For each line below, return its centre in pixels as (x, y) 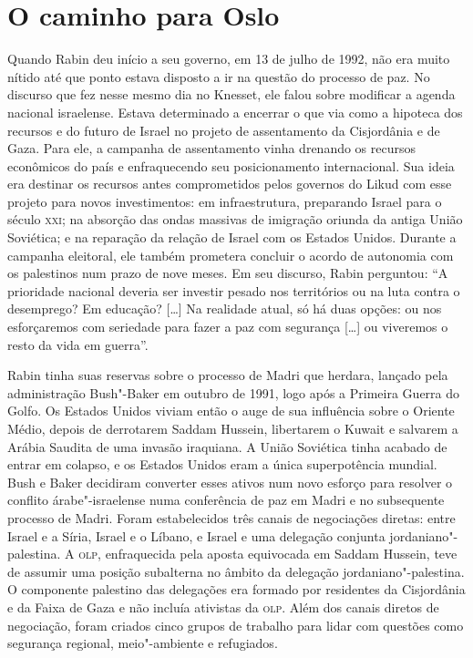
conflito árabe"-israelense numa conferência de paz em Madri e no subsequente (226, 500)
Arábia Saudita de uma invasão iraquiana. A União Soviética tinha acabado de (227, 446)
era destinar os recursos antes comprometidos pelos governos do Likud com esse (230, 184)
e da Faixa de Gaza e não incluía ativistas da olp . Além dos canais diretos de (223, 607)
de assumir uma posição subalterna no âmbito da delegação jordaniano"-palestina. (236, 571)
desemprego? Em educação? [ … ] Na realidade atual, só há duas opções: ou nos (225, 308)
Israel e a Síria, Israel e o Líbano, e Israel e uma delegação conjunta (196, 535)
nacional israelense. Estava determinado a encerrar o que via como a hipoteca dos (235, 112)
